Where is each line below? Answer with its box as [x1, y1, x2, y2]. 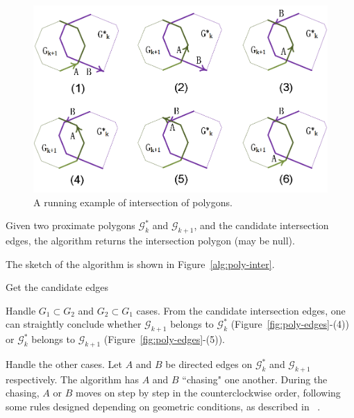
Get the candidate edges [6, 280, 108, 294]
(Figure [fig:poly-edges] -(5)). [103, 332, 225, 346]
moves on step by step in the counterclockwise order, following [75, 385, 341, 400]
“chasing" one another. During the [182, 371, 328, 386]
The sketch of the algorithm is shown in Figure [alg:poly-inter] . [6, 256, 275, 271]
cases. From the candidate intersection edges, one [136, 303, 346, 317]
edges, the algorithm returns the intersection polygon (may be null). [6, 233, 295, 248]
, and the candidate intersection [194, 218, 329, 233]
